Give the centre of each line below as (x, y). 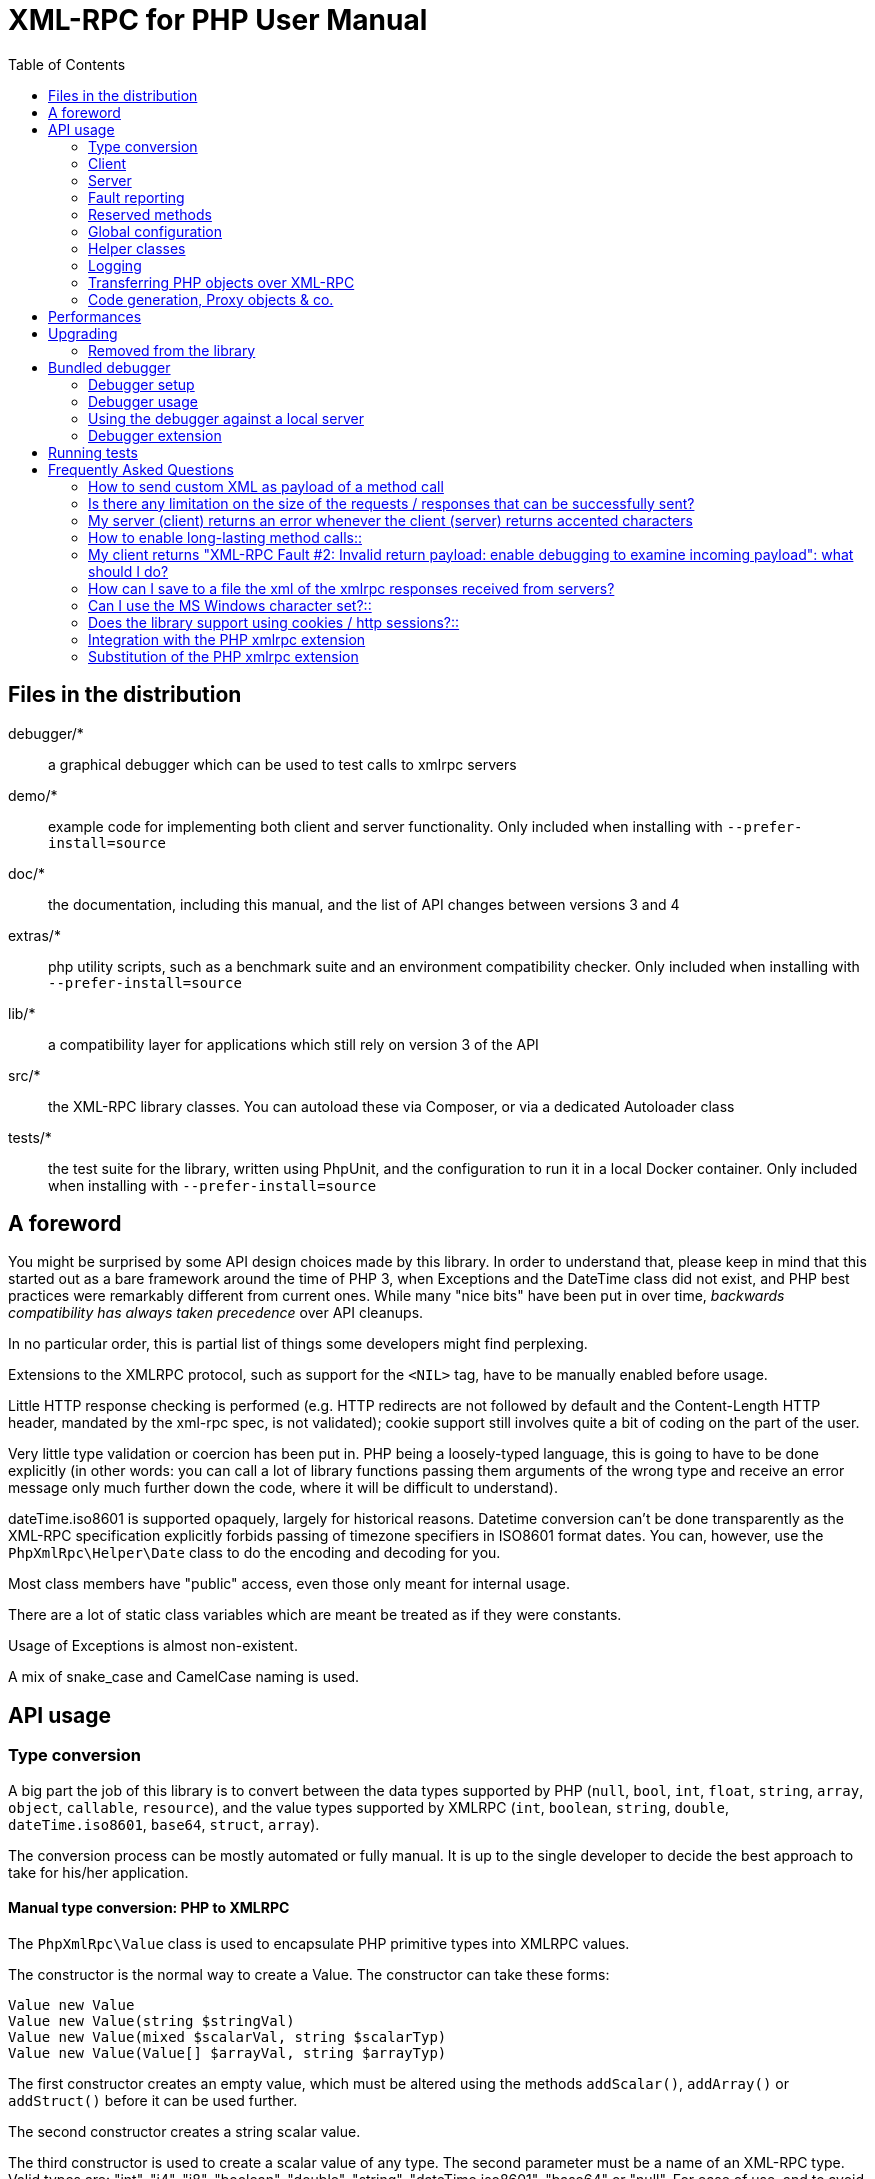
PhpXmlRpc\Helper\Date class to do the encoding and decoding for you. (254, 1553)
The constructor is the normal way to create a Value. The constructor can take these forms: (309, 1974)
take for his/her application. (98, 1872)
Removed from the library (172, 350)
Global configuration (155, 231)
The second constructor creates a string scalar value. (184, 2131)
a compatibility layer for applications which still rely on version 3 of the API (293, 1044)
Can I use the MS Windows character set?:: (230, 605)
